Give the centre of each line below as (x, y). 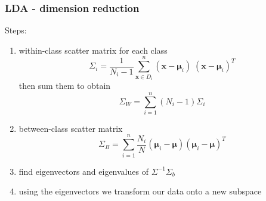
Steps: (16, 30)
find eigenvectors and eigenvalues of (83, 171)
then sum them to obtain (65, 86)
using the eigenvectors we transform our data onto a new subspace (140, 191)
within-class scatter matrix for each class (93, 50)
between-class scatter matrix (71, 128)
